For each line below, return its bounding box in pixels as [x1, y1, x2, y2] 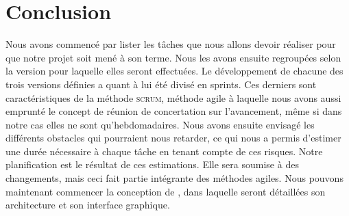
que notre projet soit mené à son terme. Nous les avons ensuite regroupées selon [5, 50, 341, 64]
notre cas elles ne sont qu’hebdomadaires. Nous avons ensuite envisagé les [5, 117, 315, 131]
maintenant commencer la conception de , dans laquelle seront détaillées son [5, 184, 326, 198]
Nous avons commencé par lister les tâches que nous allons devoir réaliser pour [5, 37, 336, 51]
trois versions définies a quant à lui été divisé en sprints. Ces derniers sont [5, 77, 317, 91]
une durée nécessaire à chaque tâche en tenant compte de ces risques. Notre [5, 144, 323, 158]
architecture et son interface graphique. [5, 198, 170, 212]
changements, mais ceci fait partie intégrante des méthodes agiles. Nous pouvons [5, 171, 344, 185]
